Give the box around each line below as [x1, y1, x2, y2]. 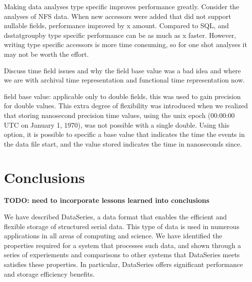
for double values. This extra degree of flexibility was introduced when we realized [4, 100, 248, 111]
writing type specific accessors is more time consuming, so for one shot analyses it [4, 39, 247, 50]
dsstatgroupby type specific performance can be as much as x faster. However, [4, 30, 236, 40]
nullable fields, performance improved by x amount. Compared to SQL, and [4, 20, 229, 31]
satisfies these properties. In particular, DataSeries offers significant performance [4, 259, 243, 269]
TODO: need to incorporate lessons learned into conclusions [4, 195, 210, 205]
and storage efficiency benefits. [4, 268, 95, 279]
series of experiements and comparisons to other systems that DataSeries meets [4, 249, 240, 260]
